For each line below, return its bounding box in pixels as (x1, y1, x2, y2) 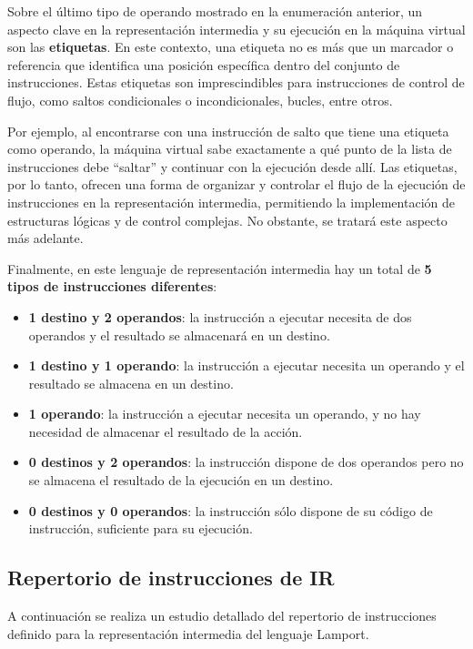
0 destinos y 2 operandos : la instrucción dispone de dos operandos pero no (28, 452, 464, 472)
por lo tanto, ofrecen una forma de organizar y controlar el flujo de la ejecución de (7, 175, 466, 194)
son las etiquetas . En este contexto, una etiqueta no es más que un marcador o (7, 37, 454, 56)
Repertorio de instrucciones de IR (7, 563, 335, 592)
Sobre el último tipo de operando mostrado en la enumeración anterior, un (7, 2, 423, 20)
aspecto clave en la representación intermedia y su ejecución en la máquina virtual (7, 19, 466, 38)
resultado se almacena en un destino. (28, 373, 234, 392)
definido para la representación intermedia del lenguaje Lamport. (7, 624, 369, 643)
